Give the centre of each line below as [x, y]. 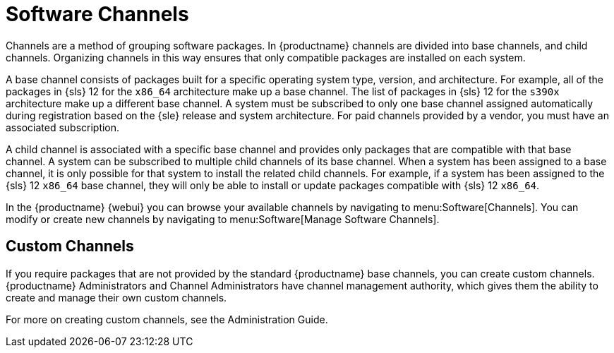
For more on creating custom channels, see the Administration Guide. [167, 319]
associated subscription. [63, 127]
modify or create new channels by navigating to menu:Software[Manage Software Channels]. [223, 219]
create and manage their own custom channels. [116, 297]
